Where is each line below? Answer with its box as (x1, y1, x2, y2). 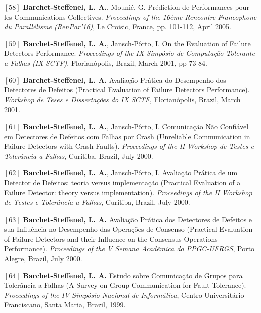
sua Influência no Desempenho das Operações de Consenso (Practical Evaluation (4, 224, 253, 234)
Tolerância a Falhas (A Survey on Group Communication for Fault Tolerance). (4, 280, 246, 290)
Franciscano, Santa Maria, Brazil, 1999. (4, 299, 126, 310)
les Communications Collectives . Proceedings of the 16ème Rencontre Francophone (4, 11, 257, 22)
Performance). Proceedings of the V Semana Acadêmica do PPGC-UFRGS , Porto (4, 243, 255, 254)
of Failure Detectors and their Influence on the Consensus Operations (4, 233, 218, 244)
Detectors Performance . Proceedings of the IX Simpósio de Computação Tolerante (4, 48, 255, 58)
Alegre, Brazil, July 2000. (4, 253, 82, 264)
